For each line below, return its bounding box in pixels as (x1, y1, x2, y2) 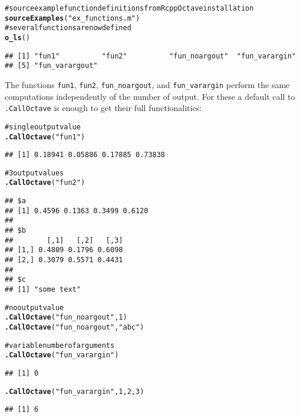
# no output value (5, 303, 64, 312)
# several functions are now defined (5, 24, 131, 32)
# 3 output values (5, 168, 64, 177)
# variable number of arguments (5, 341, 115, 350)
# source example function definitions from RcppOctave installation (5, 4, 254, 12)
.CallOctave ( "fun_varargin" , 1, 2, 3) (5, 387, 144, 396)
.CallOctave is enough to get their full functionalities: (5, 102, 202, 114)
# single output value (5, 122, 81, 131)
